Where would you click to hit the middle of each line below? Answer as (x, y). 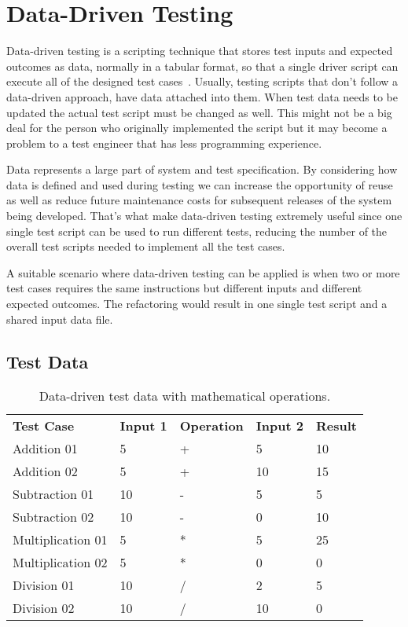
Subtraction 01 (53, 494)
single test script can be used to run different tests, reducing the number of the (197, 231)
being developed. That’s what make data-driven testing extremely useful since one (204, 216)
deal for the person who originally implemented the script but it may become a (197, 128)
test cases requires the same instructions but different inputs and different (184, 288)
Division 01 (44, 585)
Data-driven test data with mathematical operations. (185, 396)
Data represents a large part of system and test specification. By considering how (202, 169)
